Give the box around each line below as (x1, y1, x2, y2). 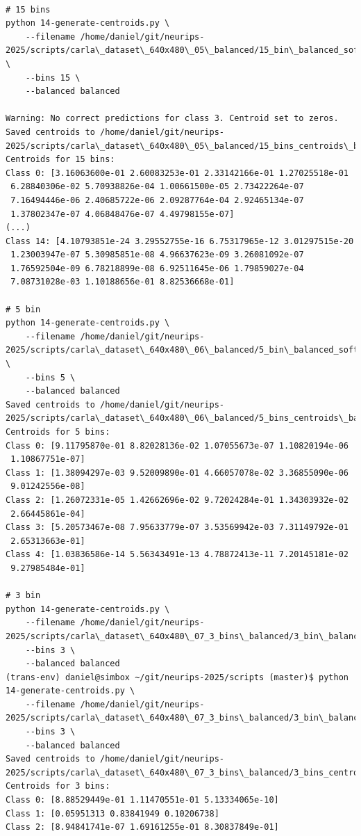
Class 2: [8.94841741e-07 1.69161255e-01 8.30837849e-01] (6, 822, 279, 833)
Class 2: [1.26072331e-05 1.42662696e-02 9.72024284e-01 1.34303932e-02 (6, 495, 349, 505)
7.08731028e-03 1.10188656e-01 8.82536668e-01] (10, 277, 235, 287)
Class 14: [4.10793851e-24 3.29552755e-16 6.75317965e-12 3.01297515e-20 (6, 236, 354, 246)
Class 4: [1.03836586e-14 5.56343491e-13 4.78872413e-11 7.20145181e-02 (6, 549, 349, 560)
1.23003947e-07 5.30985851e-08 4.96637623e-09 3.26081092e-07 (10, 250, 304, 260)
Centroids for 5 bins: (6, 427, 110, 437)
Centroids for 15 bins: (6, 154, 115, 165)
